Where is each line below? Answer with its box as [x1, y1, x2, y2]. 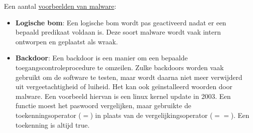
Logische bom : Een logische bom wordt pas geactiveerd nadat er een [15, 17, 227, 27]
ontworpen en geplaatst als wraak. [15, 36, 118, 46]
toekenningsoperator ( [15, 110, 81, 120]
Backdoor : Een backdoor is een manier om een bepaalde [15, 53, 188, 63]
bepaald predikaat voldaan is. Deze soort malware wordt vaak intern [15, 27, 221, 37]
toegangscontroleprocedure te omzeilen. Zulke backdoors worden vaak [15, 62, 224, 72]
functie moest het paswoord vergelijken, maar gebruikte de [15, 100, 191, 111]
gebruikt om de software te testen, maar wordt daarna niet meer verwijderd [15, 72, 243, 82]
